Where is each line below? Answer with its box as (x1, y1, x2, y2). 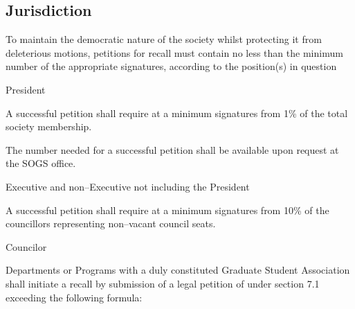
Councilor (6, 239, 47, 254)
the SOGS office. (6, 156, 76, 170)
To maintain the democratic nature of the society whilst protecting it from (6, 32, 322, 46)
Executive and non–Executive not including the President (6, 179, 250, 193)
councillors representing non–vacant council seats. (6, 216, 216, 231)
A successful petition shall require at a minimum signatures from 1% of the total (6, 105, 348, 120)
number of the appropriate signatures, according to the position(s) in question (6, 59, 337, 73)
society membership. (6, 119, 92, 134)
